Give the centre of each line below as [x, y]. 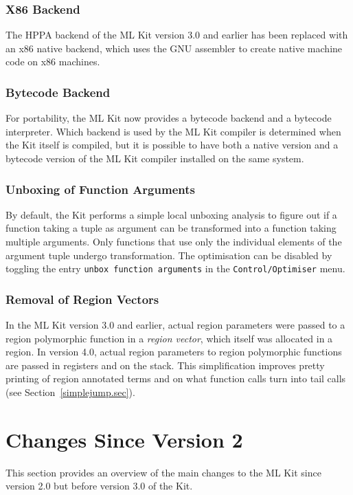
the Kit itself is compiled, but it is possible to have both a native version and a [172, 145]
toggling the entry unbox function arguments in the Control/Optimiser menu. [175, 268]
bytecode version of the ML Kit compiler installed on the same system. [155, 158]
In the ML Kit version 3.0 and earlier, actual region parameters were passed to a [175, 325]
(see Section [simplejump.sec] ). [70, 392]
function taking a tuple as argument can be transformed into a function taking [171, 228]
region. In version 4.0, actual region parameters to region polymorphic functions [174, 352]
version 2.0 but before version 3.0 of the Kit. [99, 486]
